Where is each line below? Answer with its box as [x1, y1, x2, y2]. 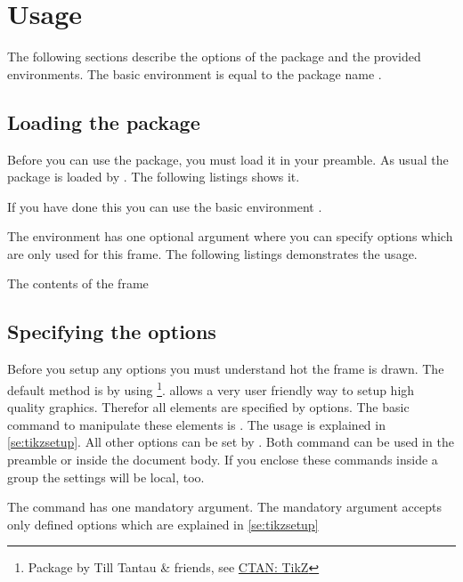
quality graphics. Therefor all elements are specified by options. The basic [7, 398, 410, 416]
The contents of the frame [7, 274, 149, 293]
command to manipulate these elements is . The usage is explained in [7, 415, 386, 433]
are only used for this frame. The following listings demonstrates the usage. [7, 244, 418, 263]
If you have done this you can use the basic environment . [7, 197, 322, 215]
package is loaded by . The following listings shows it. [7, 167, 300, 186]
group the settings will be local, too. [7, 467, 205, 486]
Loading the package [7, 108, 200, 135]
